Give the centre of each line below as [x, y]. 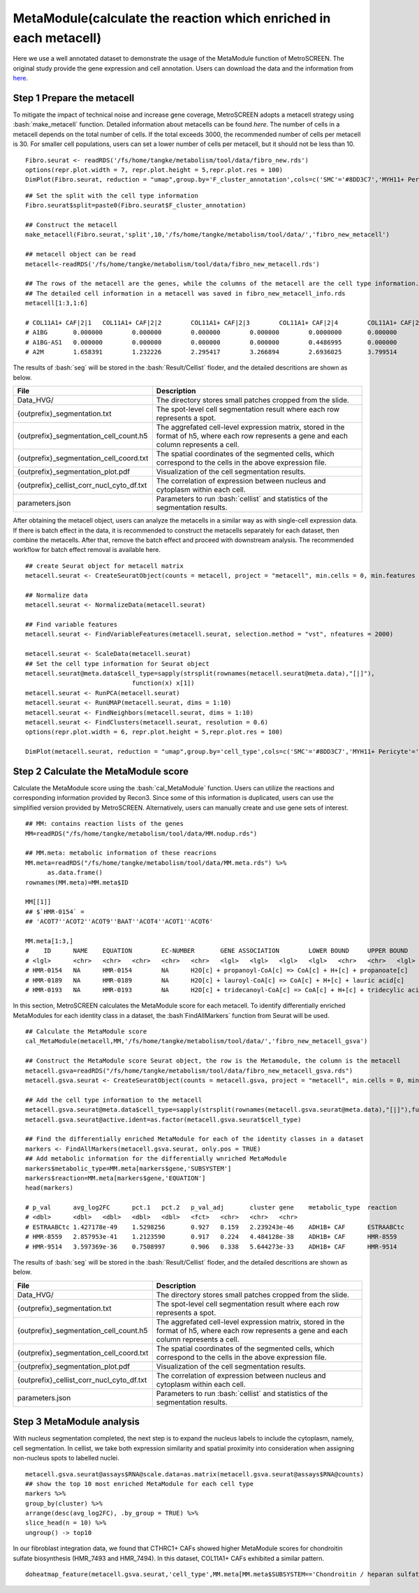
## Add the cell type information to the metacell [114, 1100]
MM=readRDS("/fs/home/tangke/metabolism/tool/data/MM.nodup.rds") [141, 834]
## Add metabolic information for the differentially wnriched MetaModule [156, 1159]
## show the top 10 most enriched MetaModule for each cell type [140, 1484]
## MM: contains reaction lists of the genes [105, 824]
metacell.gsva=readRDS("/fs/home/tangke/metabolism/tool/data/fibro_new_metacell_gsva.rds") [189, 1070]
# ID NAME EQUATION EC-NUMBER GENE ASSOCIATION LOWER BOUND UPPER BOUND [217, 951]
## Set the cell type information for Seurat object [117, 663]
